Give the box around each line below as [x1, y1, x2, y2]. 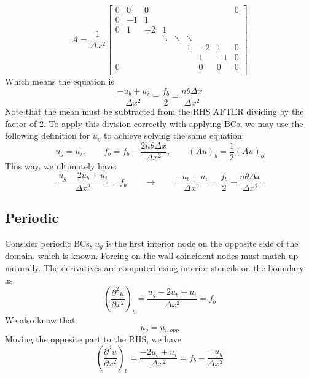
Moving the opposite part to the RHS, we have [5, 332, 181, 345]
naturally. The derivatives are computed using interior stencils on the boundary [5, 261, 304, 274]
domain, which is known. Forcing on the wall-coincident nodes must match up [5, 249, 299, 262]
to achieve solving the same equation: [103, 129, 244, 142]
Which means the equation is [5, 75, 114, 88]
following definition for [5, 129, 90, 142]
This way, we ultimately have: [5, 159, 117, 172]
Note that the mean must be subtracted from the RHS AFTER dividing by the [5, 104, 304, 117]
